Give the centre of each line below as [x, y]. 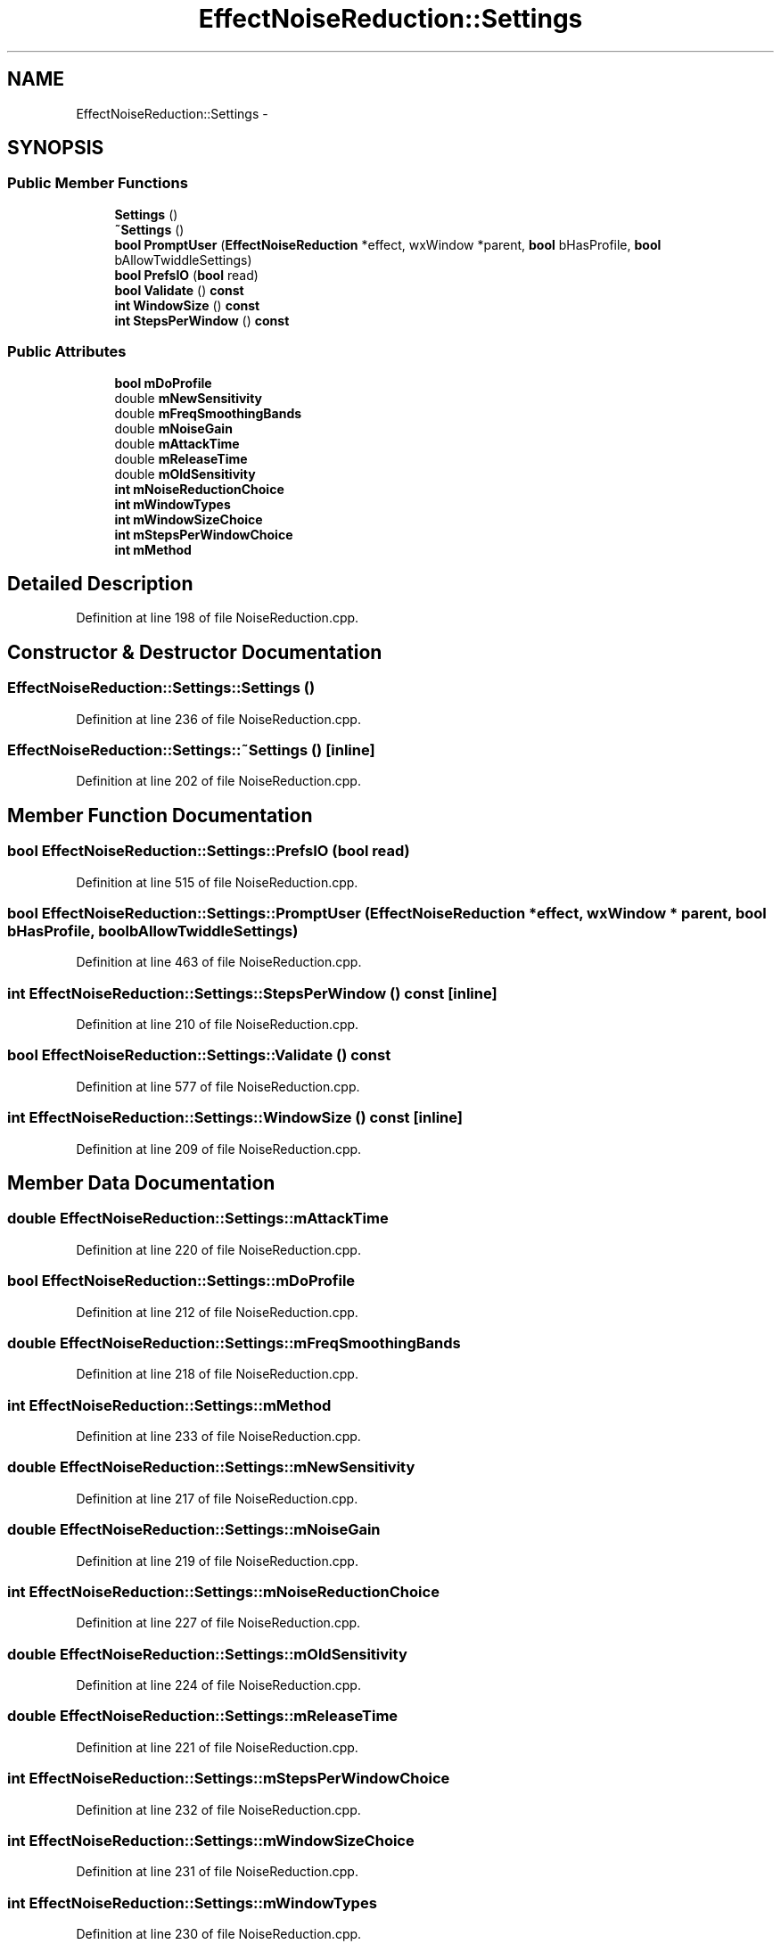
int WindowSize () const [187, 305]
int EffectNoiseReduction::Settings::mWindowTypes [192, 1903]
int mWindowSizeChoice [189, 519]
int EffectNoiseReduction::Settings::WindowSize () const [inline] [235, 1118]
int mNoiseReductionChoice [199, 489]
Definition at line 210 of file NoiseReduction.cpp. [218, 1025]
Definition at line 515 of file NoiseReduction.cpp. [217, 882]
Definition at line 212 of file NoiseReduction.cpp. [217, 1312]
